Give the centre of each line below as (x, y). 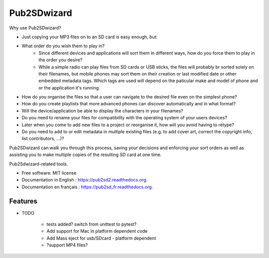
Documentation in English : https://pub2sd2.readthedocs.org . (85, 180)
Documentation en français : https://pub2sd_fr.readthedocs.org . (87, 187)
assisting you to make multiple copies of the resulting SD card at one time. (85, 155)
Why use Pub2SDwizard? (35, 28)
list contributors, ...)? (43, 139)
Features (23, 201)
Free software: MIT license (49, 173)
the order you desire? (61, 60)
